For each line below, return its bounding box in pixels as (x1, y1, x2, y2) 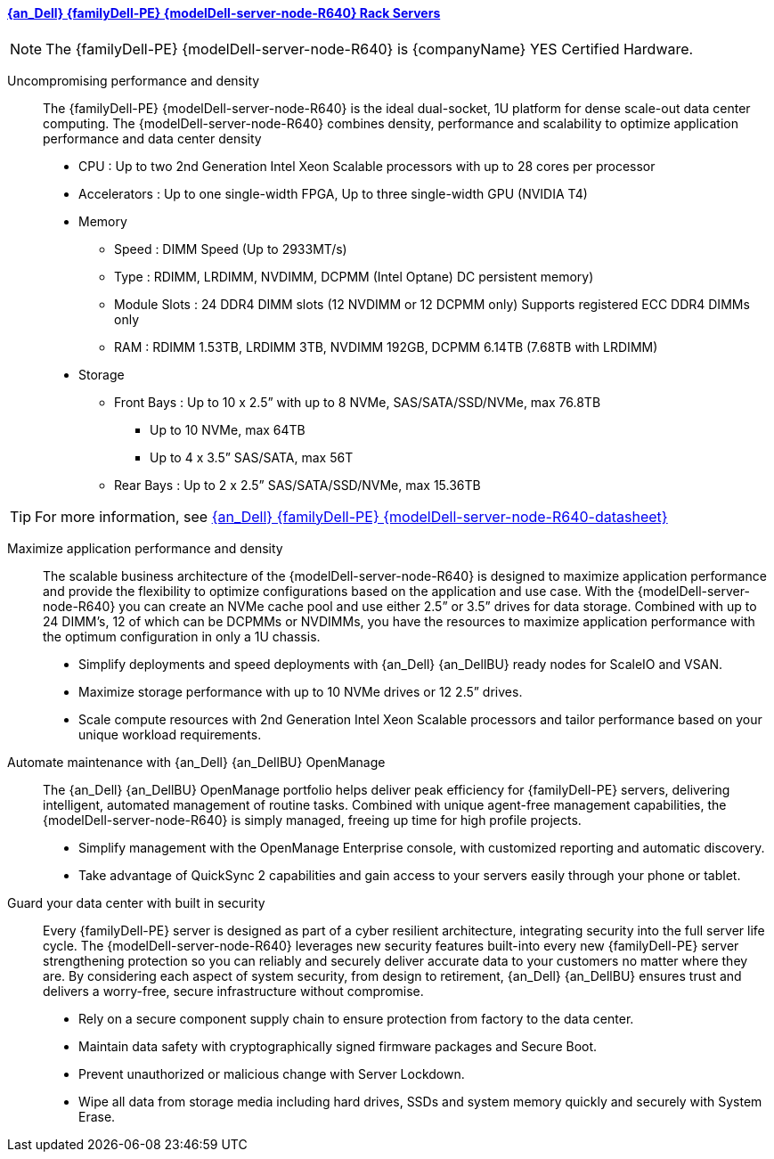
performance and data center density (43, 130, 262, 146)
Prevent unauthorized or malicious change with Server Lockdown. (78, 1065, 465, 1081)
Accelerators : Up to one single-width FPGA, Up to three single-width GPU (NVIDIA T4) (78, 185, 588, 201)
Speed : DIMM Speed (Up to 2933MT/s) (114, 241, 347, 257)
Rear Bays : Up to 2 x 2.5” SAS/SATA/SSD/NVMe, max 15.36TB (114, 477, 481, 493)
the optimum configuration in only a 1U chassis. (43, 628, 321, 644)
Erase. (78, 1108, 116, 1124)
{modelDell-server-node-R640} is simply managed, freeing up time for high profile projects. (43, 812, 582, 828)
